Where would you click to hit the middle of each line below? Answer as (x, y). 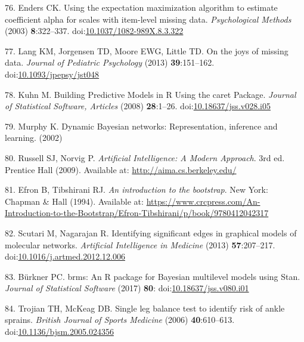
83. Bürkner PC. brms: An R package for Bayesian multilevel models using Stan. (153, 276)
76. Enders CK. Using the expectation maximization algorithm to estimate (141, 7)
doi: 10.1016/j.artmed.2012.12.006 (65, 256)
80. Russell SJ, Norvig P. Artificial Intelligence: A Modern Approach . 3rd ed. (145, 157)
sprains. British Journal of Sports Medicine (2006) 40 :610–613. (120, 320)
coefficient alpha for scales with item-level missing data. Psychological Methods (148, 19)
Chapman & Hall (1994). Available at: (74, 201)
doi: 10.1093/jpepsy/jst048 (52, 74)
